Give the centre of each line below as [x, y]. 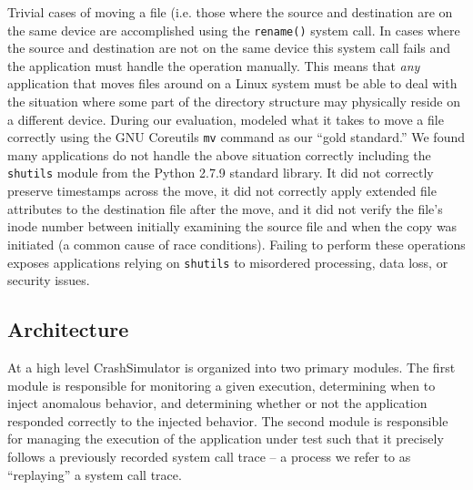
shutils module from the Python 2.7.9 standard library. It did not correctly [221, 173]
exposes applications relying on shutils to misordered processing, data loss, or [228, 262]
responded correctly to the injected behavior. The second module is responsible [228, 420]
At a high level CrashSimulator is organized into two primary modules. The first [231, 367]
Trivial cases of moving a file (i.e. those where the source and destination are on [230, 12]
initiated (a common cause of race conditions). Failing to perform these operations [236, 244]
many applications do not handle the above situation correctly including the [219, 154]
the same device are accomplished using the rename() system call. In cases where [234, 30]
